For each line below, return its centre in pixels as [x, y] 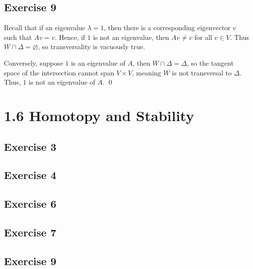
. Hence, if [70, 37]
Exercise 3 [30, 146]
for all [203, 37]
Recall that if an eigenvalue [45, 27]
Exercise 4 [30, 175]
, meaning [147, 72]
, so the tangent [210, 63]
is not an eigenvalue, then [131, 37]
